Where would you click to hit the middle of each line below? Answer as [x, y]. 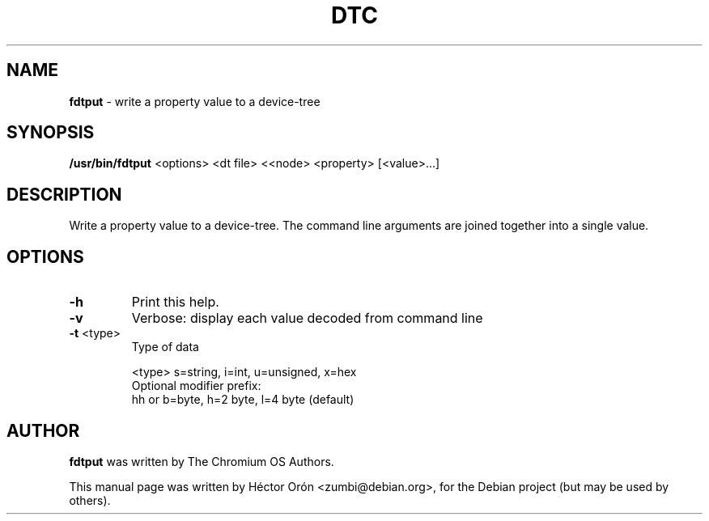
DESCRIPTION [64, 194]
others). [90, 500]
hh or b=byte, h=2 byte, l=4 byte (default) [243, 400]
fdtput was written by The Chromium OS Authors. [202, 461]
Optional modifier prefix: [196, 386]
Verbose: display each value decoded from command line [307, 318]
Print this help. [175, 302]
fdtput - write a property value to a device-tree [195, 101]
